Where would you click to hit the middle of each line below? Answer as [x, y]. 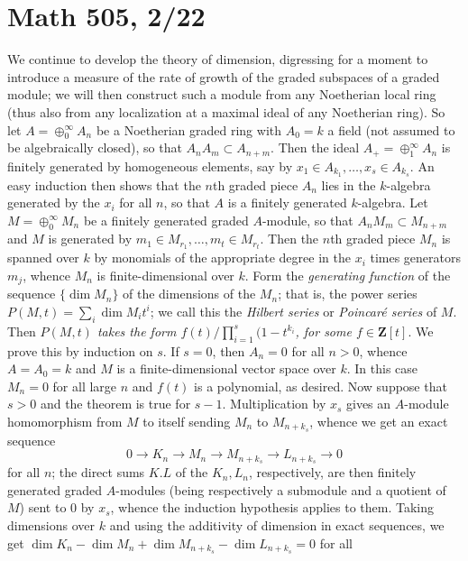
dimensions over [51, 525]
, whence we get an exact [379, 421]
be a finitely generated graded [166, 220]
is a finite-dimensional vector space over [226, 368]
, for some [323, 331]
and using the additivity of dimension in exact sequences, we [277, 525]
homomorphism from [65, 421]
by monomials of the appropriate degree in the [222, 258]
